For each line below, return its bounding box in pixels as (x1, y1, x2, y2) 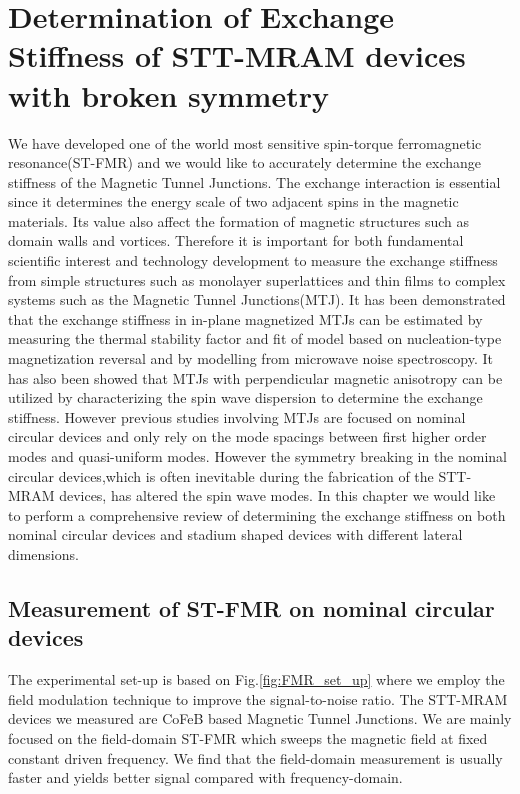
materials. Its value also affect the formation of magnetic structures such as (8, 210, 470, 231)
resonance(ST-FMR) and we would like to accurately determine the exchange (8, 152, 482, 173)
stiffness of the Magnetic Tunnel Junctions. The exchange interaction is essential (8, 171, 501, 192)
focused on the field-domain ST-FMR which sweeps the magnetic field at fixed (8, 727, 488, 748)
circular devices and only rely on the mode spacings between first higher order (8, 426, 487, 447)
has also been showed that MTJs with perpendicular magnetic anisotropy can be (8, 367, 503, 388)
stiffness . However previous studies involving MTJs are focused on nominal (8, 406, 466, 427)
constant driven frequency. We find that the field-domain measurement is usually (8, 747, 503, 768)
